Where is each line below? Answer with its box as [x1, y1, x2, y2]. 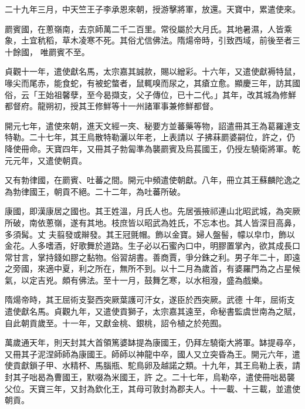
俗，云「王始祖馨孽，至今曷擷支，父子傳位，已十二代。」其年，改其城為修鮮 [5, 88, 296, 100]
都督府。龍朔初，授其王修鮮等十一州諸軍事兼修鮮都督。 [5, 100, 218, 112]
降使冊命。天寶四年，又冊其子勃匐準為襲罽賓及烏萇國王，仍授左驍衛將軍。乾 [5, 142, 300, 154]
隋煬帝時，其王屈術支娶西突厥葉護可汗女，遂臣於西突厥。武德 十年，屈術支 [5, 293, 295, 306]
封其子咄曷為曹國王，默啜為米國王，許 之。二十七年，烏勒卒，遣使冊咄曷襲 [5, 371, 295, 383]
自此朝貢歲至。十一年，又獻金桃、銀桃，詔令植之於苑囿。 [5, 316, 226, 329]
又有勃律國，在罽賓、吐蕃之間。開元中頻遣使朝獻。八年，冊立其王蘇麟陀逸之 [5, 174, 300, 186]
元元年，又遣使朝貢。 [5, 154, 87, 166]
